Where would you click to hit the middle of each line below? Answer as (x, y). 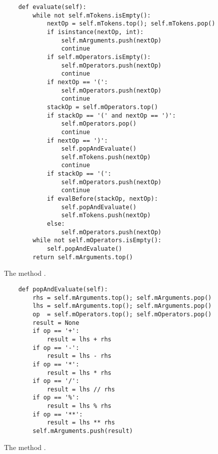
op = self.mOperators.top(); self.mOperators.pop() (122, 314)
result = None (56, 323)
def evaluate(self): (52, 7)
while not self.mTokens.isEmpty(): (92, 15)
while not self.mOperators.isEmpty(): (97, 241)
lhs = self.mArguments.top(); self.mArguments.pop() (122, 306)
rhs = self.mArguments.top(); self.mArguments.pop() (122, 298)
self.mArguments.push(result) (83, 431)
